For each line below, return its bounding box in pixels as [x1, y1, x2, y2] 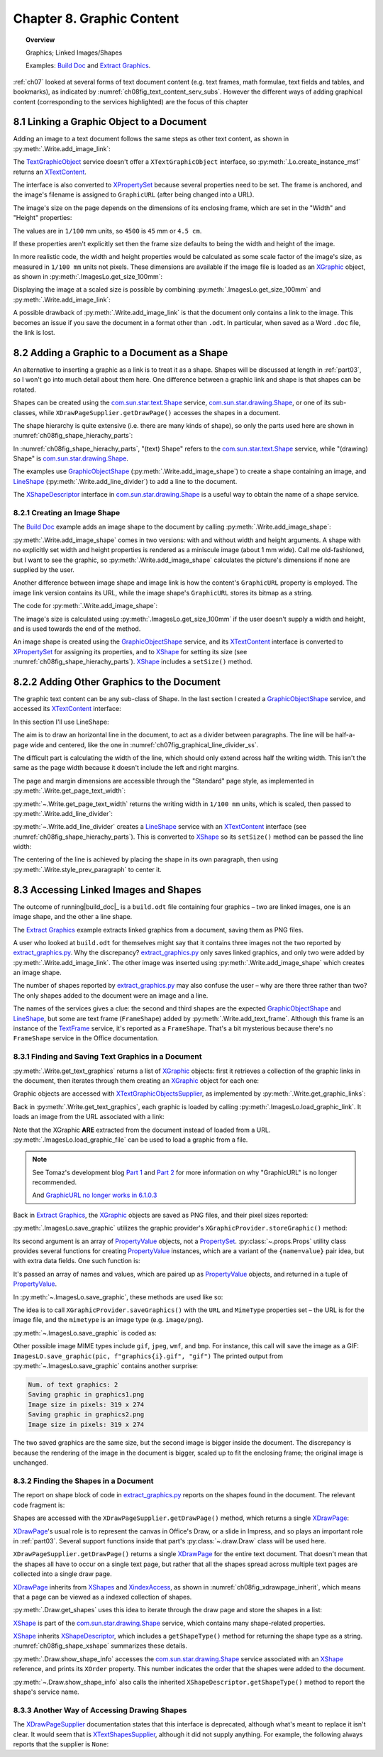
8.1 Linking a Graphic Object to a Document [13, 116, 207, 128]
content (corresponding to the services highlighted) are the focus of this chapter [13, 97, 248, 106]
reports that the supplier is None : [13, 1739, 109, 1748]
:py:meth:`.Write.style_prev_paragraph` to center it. [13, 865, 162, 874]
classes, [13, 408, 38, 417]
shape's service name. [13, 1687, 79, 1696]
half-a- [335, 731, 356, 739]
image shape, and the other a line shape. [13, 913, 133, 921]
